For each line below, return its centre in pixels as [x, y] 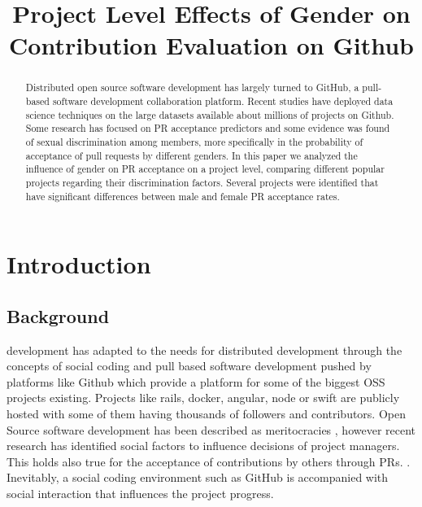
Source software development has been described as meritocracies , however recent [211, 429]
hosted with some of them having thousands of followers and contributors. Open [206, 414]
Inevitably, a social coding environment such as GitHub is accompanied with [198, 477]
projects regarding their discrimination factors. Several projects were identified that [202, 182]
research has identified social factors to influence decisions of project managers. [203, 446]
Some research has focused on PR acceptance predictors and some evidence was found [208, 128]
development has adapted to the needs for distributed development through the [204, 350]
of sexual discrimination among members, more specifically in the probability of [194, 141]
